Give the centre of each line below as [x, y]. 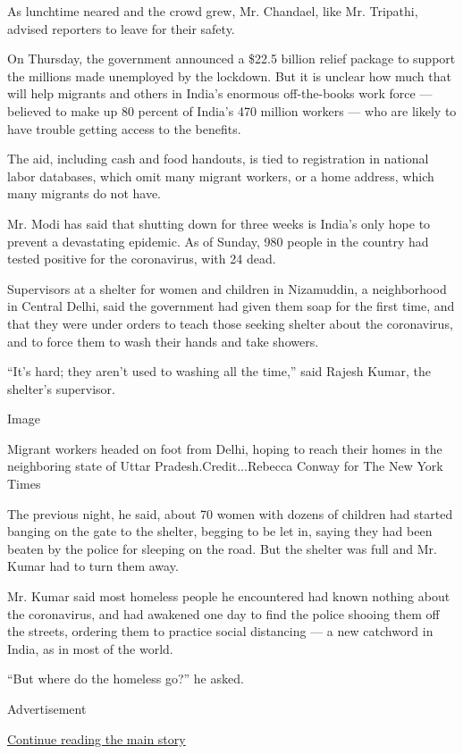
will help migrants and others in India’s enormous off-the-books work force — [220, 93]
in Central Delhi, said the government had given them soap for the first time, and [231, 306]
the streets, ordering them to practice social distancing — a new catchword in [220, 631]
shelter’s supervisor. [61, 388]
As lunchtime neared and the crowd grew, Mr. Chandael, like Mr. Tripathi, [213, 11]
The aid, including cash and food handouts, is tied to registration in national [218, 159]
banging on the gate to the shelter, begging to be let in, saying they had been [220, 531]
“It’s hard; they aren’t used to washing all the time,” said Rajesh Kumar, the [219, 371]
